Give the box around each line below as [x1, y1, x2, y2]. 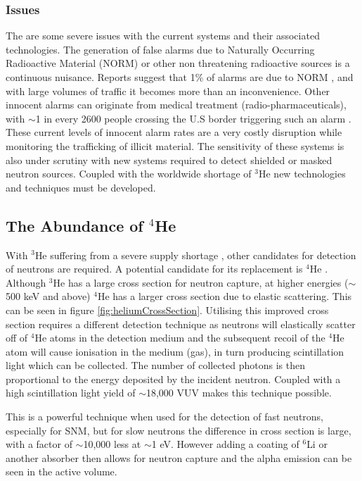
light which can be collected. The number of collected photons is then [6, 358, 306, 373]
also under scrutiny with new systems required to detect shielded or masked [6, 152, 332, 167]
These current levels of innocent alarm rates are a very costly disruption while [6, 125, 342, 139]
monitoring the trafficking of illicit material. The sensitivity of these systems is [6, 138, 344, 153]
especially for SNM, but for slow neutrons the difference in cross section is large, [6, 423, 351, 437]
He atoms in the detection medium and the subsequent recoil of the [34, 330, 325, 345]
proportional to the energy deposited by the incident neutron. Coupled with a [6, 371, 341, 386]
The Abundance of [6, 214, 143, 236]
